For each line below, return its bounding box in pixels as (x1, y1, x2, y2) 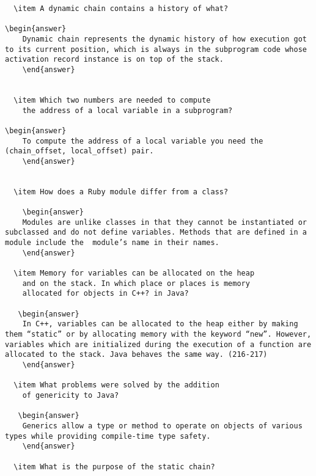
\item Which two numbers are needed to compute (13, 95, 211, 104)
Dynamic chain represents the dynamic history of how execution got (22, 34, 307, 43)
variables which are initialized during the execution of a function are (5, 340, 312, 349)
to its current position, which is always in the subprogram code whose (5, 45, 307, 54)
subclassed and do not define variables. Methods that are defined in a (5, 228, 307, 237)
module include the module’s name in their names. (5, 238, 219, 247)
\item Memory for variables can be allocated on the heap (13, 269, 255, 278)
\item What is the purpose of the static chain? (13, 462, 215, 471)
